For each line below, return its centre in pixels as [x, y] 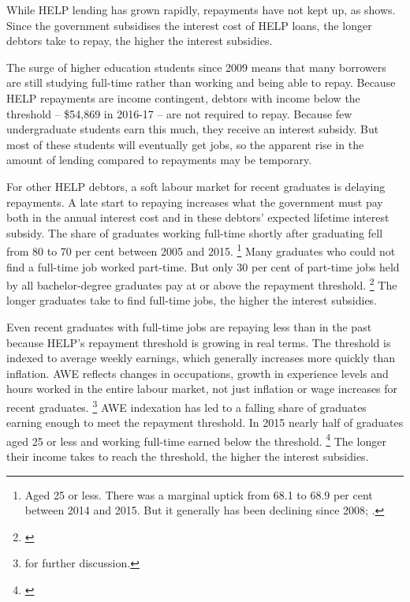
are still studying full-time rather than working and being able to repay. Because [201, 82]
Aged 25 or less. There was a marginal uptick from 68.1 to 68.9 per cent [199, 494]
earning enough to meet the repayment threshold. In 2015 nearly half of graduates [205, 423]
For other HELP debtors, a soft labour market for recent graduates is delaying [196, 186]
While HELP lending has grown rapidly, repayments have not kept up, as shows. [201, 9]
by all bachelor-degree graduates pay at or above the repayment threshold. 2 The [202, 284]
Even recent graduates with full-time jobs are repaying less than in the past [189, 327]
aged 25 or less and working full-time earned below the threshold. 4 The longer [196, 439]
